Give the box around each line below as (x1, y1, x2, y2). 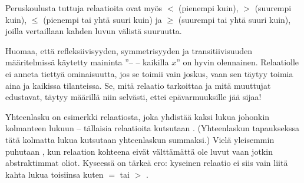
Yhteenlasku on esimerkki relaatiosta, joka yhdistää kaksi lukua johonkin (5, 110, 270, 122)
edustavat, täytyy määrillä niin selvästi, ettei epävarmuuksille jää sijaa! (5, 91, 262, 103)
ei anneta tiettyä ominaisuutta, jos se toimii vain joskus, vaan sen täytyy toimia (5, 67, 293, 79)
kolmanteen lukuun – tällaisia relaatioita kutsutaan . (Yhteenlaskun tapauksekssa (5, 122, 300, 134)
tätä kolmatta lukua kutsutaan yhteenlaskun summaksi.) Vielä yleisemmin (5, 133, 275, 145)
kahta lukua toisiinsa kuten (5, 168, 104, 180)
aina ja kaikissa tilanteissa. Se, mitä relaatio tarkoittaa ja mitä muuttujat (5, 79, 271, 91)
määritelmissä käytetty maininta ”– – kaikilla (5, 56, 169, 68)
